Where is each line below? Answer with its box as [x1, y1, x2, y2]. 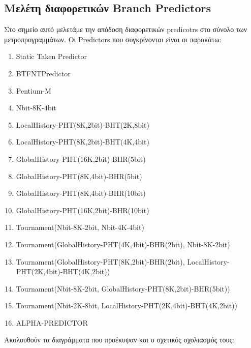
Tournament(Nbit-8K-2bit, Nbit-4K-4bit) [16, 222, 144, 233]
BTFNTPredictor [16, 68, 71, 78]
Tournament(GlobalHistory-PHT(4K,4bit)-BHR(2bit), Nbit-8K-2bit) [16, 239, 230, 249]
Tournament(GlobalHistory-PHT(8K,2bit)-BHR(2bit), [16, 256, 185, 267]
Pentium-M [16, 85, 51, 96]
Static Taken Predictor [16, 51, 87, 62]
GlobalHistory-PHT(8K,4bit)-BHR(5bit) [16, 170, 142, 181]
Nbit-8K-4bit [16, 102, 56, 113]
